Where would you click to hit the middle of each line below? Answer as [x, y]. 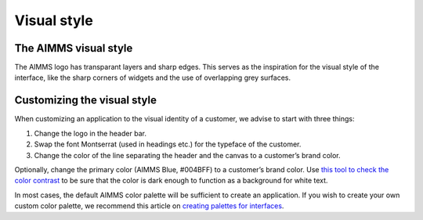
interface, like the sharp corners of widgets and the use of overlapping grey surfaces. [153, 78]
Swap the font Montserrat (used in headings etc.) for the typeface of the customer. [168, 144]
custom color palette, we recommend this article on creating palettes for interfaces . [149, 206]
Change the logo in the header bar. [90, 133]
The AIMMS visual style [74, 48]
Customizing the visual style [85, 101]
